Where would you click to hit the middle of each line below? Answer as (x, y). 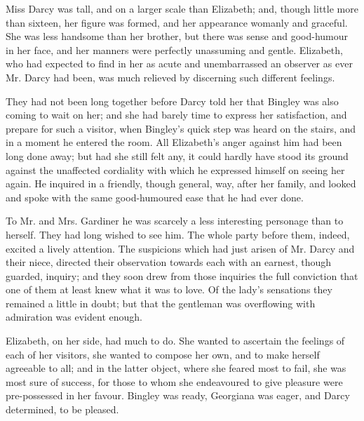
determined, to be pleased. (62, 409)
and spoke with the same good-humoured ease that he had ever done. (155, 197)
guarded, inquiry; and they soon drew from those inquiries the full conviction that (182, 275)
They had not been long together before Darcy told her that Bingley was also (172, 101)
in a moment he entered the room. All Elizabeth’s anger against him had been (174, 142)
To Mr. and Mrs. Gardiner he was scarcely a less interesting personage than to (175, 221)
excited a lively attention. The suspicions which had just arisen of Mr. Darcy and (180, 248)
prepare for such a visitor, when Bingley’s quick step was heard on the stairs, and (181, 128)
